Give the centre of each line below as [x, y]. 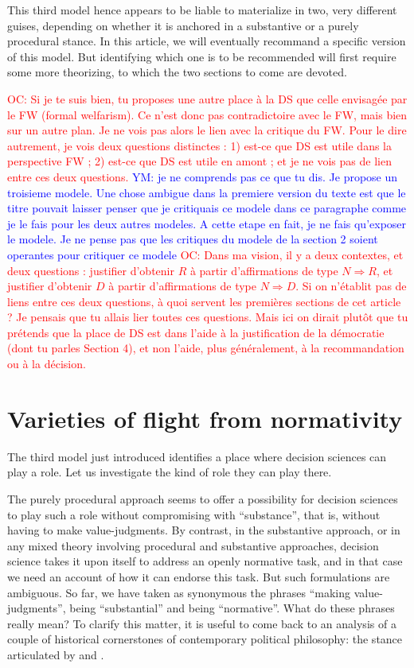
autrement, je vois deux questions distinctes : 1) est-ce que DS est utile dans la [200, 145]
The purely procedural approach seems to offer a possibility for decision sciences [203, 498]
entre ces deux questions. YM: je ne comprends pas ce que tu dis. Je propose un [203, 176]
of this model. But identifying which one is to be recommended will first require [202, 56]
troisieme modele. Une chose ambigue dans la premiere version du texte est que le [207, 192]
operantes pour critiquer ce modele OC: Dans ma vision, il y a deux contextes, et [205, 254]
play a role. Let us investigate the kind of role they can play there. [170, 472]
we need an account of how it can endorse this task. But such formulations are [199, 576]
